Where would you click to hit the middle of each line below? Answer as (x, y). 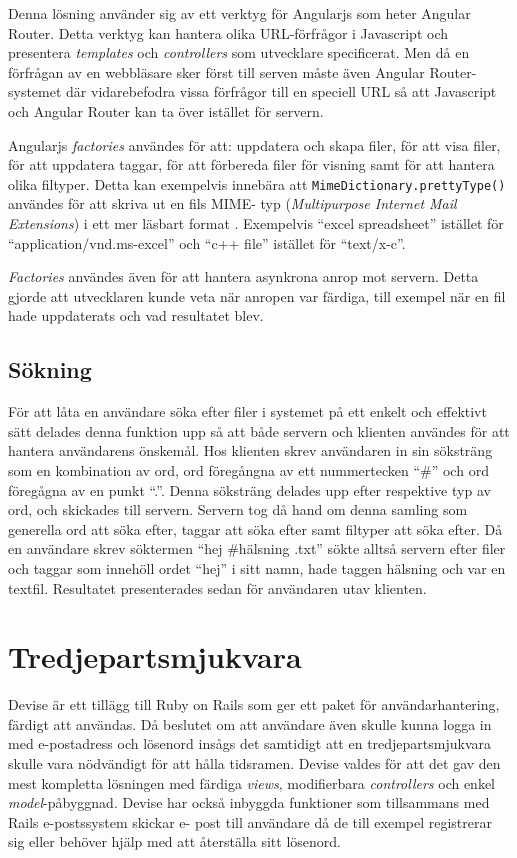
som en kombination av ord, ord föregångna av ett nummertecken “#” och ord (248, 469)
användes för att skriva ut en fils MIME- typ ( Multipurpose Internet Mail (232, 203)
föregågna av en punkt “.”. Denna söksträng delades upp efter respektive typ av (249, 489)
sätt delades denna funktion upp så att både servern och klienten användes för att (259, 430)
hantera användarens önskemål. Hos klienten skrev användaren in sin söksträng (250, 450)
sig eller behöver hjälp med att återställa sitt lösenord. (174, 841)
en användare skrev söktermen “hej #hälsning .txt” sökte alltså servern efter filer (257, 548)
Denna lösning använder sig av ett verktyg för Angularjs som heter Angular (239, 13)
